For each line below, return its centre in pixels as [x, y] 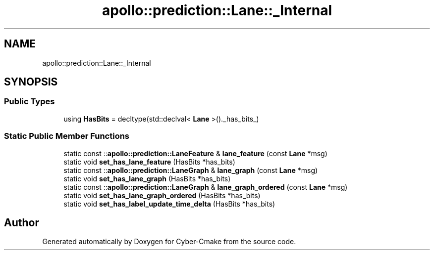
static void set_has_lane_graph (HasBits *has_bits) [147, 178]
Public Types [29, 102]
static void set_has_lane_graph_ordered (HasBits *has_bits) [162, 195]
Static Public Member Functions [67, 136]
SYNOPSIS [31, 82]
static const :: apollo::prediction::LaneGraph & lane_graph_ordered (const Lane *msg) [206, 187]
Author [22, 222]
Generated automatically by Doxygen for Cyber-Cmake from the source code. [169, 242]
